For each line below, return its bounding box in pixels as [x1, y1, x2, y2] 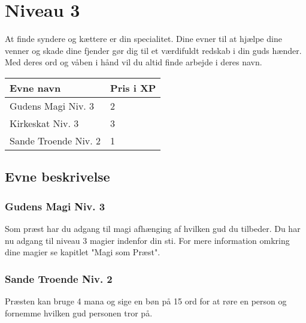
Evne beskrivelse [5, 167, 110, 186]
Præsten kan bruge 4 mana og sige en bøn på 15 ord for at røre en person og [5, 294, 287, 307]
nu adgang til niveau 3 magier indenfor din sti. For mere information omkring [5, 234, 290, 246]
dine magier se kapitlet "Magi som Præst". [5, 246, 160, 258]
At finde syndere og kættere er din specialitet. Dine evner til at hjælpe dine [5, 32, 282, 45]
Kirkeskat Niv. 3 [10, 116, 79, 130]
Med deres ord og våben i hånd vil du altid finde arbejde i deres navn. [5, 56, 262, 68]
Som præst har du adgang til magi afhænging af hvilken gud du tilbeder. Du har [5, 222, 301, 234]
